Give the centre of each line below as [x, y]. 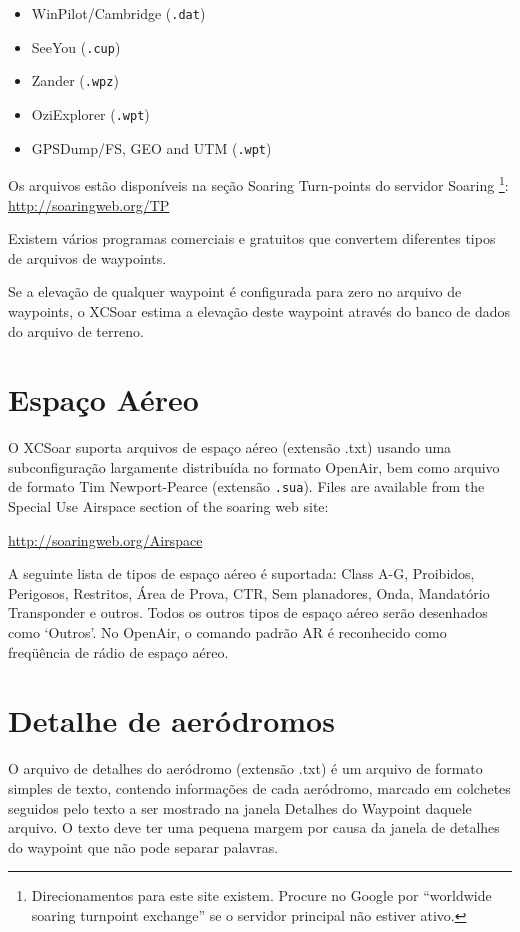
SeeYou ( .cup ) [76, 46]
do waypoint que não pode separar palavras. [143, 846]
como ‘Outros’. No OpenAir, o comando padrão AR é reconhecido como [227, 632]
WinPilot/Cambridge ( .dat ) [118, 13]
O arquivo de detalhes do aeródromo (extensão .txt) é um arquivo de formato [245, 768]
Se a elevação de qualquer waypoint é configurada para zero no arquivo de [235, 291]
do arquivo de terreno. [76, 330]
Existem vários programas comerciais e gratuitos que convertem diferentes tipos [252, 238]
